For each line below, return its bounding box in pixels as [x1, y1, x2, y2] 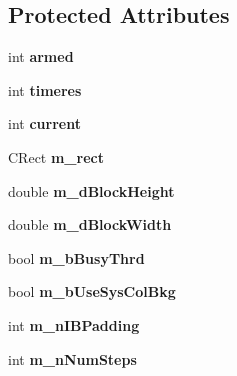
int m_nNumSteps [8, 348, 137, 369]
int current [8, 113, 81, 134]
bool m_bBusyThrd [8, 247, 145, 268]
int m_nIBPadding [8, 314, 140, 335]
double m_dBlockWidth [8, 214, 172, 235]
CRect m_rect [8, 146, 104, 167]
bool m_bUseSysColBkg [8, 281, 176, 302]
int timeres [8, 79, 82, 100]
